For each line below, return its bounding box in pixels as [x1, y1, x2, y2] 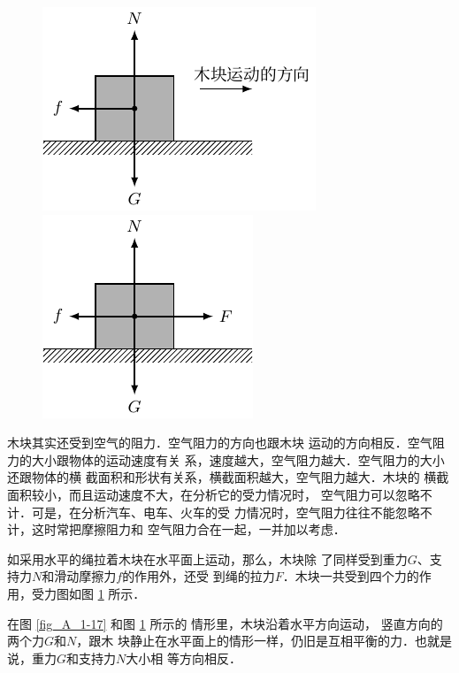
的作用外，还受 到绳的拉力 [122, 567, 275, 585]
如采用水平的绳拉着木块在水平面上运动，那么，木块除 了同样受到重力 [7, 549, 408, 568]
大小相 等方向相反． [126, 648, 241, 667]
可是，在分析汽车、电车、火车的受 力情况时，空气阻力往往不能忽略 [31, 502, 420, 521]
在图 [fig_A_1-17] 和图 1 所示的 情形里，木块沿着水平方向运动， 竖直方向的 [7, 614, 443, 632]
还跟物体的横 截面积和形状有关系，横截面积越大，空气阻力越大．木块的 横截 [7, 468, 449, 486]
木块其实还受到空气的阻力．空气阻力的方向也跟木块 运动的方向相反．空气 [7, 433, 432, 452]
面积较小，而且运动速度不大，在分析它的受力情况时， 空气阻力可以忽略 [7, 485, 420, 503]
